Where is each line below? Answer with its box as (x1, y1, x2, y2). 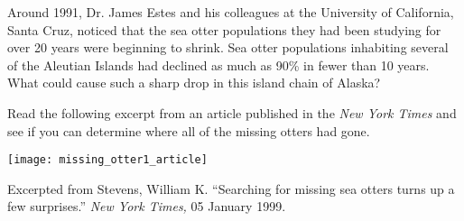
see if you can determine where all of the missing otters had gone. (7, 121, 370, 140)
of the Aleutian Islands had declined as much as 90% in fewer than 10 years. (7, 55, 430, 74)
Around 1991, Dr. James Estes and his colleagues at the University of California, (7, 3, 454, 21)
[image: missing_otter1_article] (7, 153, 208, 167)
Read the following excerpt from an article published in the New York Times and (7, 103, 457, 122)
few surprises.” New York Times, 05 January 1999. (7, 197, 286, 216)
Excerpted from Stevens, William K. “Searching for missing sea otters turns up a (7, 179, 455, 198)
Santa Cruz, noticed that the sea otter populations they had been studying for (7, 20, 441, 39)
